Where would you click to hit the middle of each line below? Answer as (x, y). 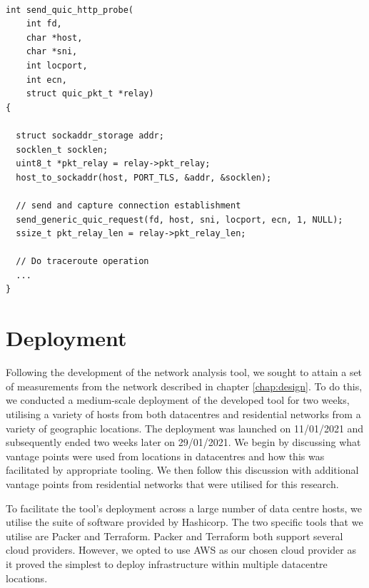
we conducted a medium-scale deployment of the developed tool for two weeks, (178, 400)
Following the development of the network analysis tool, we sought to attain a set (184, 372)
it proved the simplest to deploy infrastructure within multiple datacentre (167, 563)
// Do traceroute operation (82, 262)
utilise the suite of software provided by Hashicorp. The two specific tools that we (184, 522)
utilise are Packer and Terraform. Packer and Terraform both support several (175, 536)
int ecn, (46, 80)
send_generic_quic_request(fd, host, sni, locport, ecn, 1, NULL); (180, 219)
